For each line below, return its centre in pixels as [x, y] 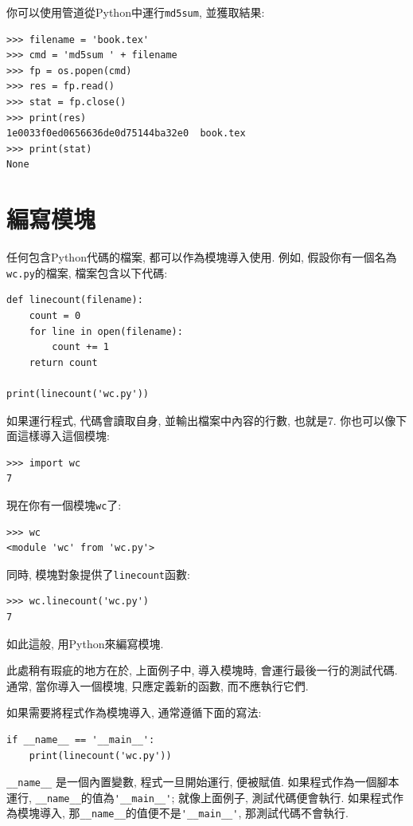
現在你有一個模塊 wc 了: [64, 504]
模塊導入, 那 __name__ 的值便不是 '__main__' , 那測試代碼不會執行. [183, 813]
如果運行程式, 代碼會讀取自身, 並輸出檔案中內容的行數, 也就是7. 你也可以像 [201, 420]
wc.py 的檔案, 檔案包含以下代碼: [87, 272]
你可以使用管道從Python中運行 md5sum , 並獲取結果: [136, 12]
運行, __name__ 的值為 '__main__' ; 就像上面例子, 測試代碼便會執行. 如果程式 [200, 797]
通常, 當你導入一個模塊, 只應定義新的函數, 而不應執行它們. [158, 685]
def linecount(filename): [75, 300]
